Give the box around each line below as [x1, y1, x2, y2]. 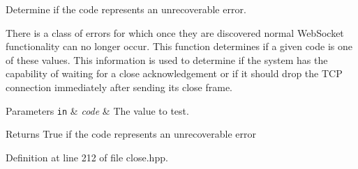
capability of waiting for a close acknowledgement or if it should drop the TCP [6, 66, 343, 81]
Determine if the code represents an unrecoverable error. [6, 2, 246, 16]
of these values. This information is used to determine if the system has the [6, 52, 328, 67]
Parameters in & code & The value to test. [6, 103, 189, 118]
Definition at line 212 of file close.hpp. [6, 150, 168, 164]
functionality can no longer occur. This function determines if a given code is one [6, 39, 352, 54]
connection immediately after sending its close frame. [6, 79, 233, 94]
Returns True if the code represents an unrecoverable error [6, 127, 256, 141]
